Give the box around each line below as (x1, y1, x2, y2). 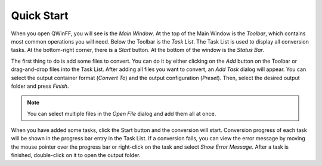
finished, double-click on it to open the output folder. (11, 152, 141, 159)
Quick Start (11, 9, 69, 22)
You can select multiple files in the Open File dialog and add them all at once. (27, 110, 216, 117)
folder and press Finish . (11, 82, 69, 90)
